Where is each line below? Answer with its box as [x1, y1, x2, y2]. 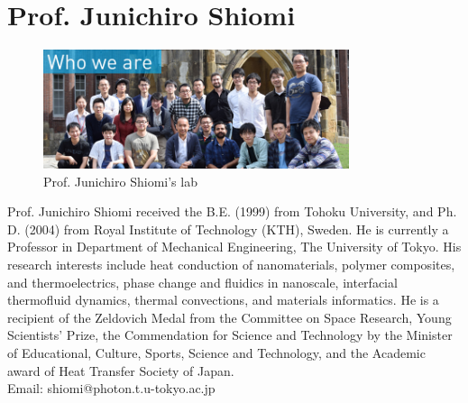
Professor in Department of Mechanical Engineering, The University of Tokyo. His [7, 237, 462, 256]
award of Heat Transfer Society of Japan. [7, 361, 234, 380]
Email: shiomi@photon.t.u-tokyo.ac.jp [7, 379, 216, 398]
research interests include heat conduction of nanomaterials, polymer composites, [7, 255, 455, 273]
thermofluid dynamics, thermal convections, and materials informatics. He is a [7, 290, 439, 309]
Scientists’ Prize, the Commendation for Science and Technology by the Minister [7, 325, 453, 344]
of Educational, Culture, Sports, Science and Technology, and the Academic [7, 343, 426, 362]
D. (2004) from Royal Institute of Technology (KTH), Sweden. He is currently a [7, 219, 449, 238]
